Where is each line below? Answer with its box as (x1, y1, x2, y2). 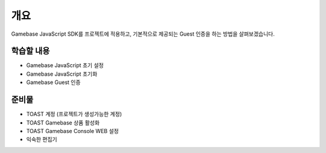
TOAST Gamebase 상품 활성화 (26, 119, 100, 126)
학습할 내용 (11, 46, 50, 56)
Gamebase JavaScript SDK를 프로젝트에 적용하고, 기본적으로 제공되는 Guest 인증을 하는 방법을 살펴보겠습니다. (11, 30, 275, 37)
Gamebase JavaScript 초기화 (26, 70, 98, 77)
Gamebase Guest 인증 (26, 79, 81, 86)
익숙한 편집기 (26, 136, 57, 143)
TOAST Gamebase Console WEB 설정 (26, 127, 119, 134)
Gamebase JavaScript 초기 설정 (26, 62, 104, 69)
